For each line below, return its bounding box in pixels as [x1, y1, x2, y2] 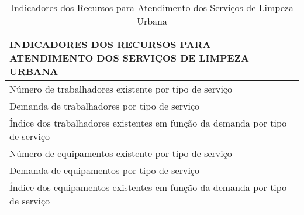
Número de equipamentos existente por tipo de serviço [9, 146, 232, 160]
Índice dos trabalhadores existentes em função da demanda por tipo [9, 116, 287, 129]
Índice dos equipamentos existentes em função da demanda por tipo [9, 180, 287, 194]
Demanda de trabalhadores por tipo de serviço [9, 99, 200, 112]
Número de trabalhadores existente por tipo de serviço [9, 82, 232, 95]
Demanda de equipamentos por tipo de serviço [9, 163, 199, 177]
